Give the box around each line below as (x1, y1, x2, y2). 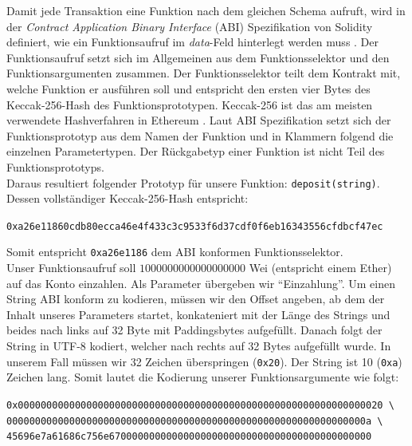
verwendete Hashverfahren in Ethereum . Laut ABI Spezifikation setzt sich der (6, 112, 391, 128)
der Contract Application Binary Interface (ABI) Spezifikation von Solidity (6, 18, 373, 34)
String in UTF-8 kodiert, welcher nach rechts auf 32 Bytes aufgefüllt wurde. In (6, 337, 391, 354)
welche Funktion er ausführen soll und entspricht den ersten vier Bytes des (6, 80, 371, 97)
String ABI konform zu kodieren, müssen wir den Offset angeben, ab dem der (6, 290, 385, 307)
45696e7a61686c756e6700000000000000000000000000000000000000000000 (6, 431, 372, 443)
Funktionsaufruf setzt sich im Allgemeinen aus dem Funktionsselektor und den (6, 49, 390, 65)
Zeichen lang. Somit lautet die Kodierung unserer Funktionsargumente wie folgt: (6, 369, 399, 385)
